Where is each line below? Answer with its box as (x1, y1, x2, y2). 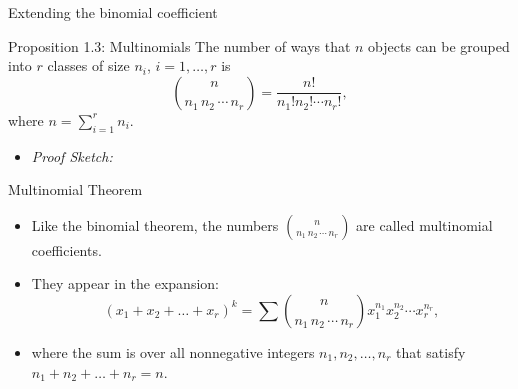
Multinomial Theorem (8, 179, 143, 200)
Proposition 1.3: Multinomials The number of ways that (8, 35, 351, 56)
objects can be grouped (368, 35, 510, 56)
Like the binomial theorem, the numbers (31, 214, 279, 235)
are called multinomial (356, 214, 493, 235)
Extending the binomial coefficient (8, 2, 218, 22)
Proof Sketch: (31, 145, 113, 166)
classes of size (47, 55, 130, 76)
